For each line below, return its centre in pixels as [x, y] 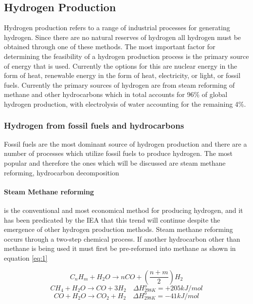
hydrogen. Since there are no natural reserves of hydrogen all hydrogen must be [123, 37]
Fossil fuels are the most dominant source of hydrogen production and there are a [126, 143]
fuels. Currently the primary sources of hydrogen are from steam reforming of [119, 85]
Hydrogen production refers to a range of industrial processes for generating [117, 28]
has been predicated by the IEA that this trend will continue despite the [112, 219]
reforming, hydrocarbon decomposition [62, 172]
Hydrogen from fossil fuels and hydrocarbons [94, 125]
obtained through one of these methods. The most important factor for [110, 47]
